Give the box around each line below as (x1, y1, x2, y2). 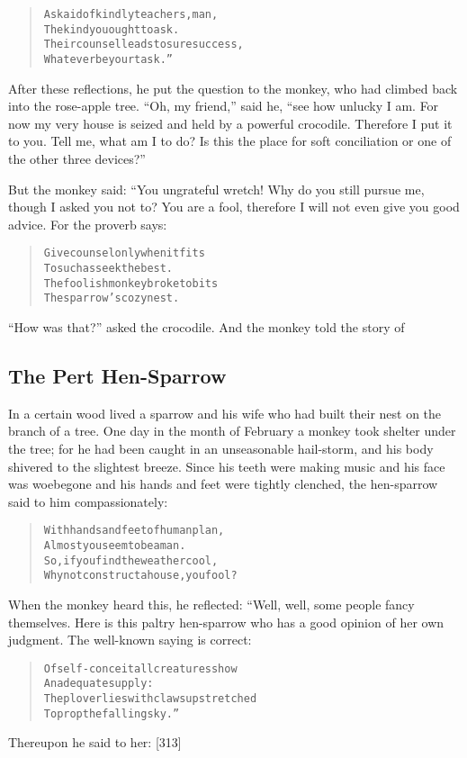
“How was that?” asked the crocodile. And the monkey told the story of (8, 318, 405, 336)
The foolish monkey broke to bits (43, 276, 219, 290)
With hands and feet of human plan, (43, 524, 225, 537)
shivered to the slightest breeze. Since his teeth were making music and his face (8, 456, 445, 475)
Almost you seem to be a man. (43, 539, 186, 553)
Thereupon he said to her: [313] (8, 733, 182, 752)
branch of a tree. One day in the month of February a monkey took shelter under (8, 421, 456, 440)
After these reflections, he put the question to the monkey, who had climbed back (8, 78, 458, 97)
